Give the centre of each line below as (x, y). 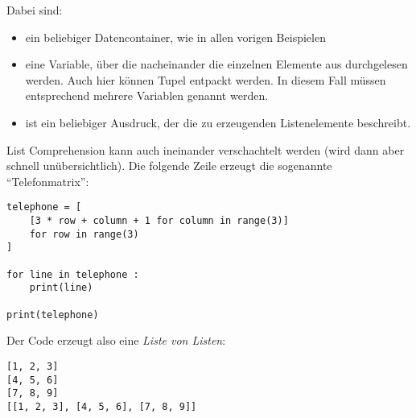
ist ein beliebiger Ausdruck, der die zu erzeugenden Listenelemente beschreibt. (218, 122)
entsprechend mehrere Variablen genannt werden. (147, 95)
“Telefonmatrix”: (48, 181)
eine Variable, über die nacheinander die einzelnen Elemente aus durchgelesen (216, 64)
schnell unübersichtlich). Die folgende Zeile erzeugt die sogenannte (169, 166)
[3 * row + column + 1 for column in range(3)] (159, 221)
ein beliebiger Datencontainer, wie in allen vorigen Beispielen (175, 37)
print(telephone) (53, 315)
